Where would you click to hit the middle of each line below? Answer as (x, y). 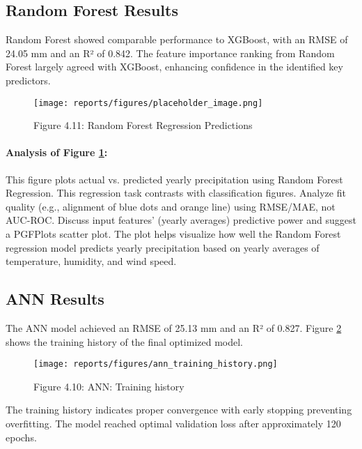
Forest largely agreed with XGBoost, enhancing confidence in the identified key (174, 67)
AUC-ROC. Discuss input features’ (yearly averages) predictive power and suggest (181, 220)
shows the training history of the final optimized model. (124, 341)
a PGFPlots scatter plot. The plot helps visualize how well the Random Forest (173, 234)
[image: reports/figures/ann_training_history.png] (156, 364)
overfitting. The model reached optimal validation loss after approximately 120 (173, 424)
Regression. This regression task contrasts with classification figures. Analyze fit (176, 193)
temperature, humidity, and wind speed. (91, 261)
